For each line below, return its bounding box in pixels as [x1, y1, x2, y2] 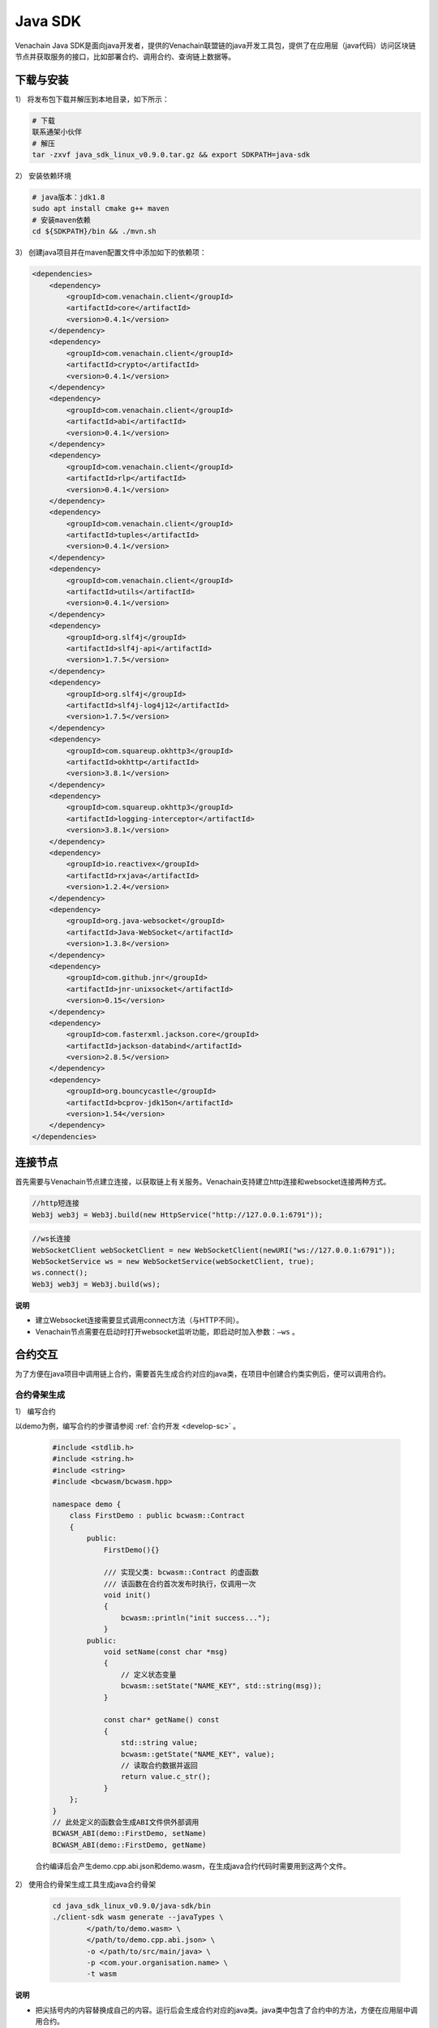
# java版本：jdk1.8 [32, 192, 105, 202]
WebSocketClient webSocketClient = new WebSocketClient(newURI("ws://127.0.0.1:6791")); [32, 1245, 397, 1255]
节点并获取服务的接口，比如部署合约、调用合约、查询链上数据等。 [15, 51, 235, 61]
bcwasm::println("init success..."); [120, 1613, 271, 1622]
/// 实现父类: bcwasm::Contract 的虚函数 [103, 1568, 260, 1577]
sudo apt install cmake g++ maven [32, 204, 170, 213]
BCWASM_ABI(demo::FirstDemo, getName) [52, 1840, 207, 1850]
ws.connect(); [32, 1268, 88, 1278]
